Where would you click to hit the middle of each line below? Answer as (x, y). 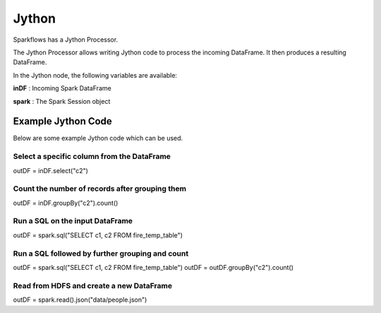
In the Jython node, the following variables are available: (95, 75)
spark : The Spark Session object (62, 101)
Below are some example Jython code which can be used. (98, 138)
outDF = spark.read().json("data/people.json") (80, 300)
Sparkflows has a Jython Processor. (66, 40)
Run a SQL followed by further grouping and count (101, 253)
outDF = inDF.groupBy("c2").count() (66, 203)
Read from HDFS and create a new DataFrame (93, 285)
